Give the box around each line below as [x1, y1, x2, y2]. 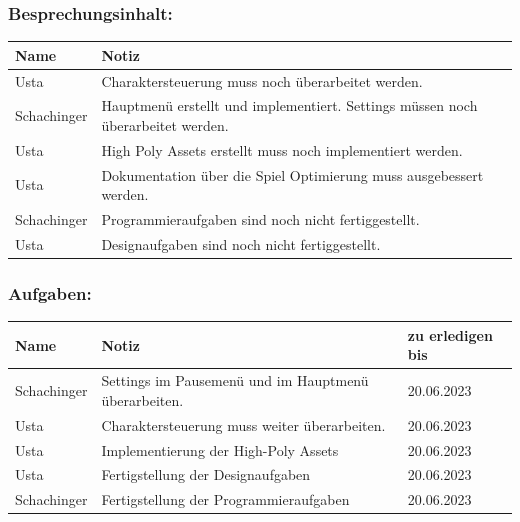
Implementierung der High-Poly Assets [101, 439, 339, 460]
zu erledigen [407, 324, 493, 345]
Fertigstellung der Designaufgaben [101, 464, 311, 485]
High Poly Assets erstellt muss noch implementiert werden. [101, 139, 463, 160]
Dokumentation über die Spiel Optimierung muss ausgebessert [101, 164, 484, 185]
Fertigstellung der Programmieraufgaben [101, 489, 350, 510]
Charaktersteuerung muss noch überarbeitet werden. [101, 70, 423, 91]
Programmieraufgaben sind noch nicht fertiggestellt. [101, 209, 420, 230]
